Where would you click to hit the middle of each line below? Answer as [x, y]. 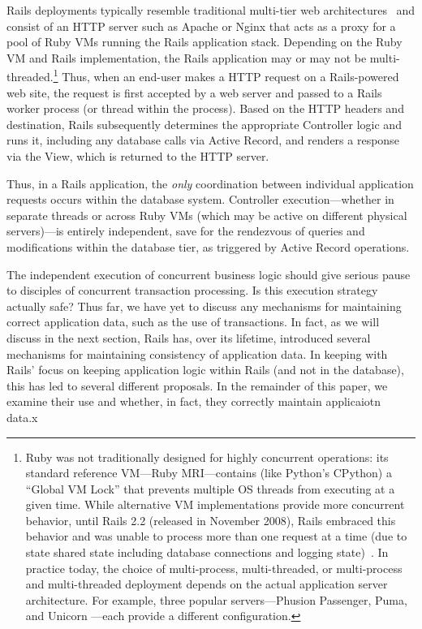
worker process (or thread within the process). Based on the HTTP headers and [205, 108]
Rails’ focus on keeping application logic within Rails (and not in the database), [205, 370]
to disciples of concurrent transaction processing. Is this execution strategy [192, 290]
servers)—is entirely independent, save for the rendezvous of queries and [186, 231]
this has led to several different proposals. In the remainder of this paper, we [197, 385]
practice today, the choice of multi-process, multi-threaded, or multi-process [214, 568]
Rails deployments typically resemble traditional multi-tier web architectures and [211, 10]
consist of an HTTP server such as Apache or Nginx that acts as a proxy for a [201, 26]
